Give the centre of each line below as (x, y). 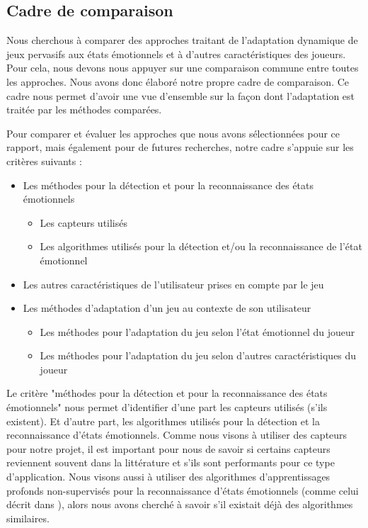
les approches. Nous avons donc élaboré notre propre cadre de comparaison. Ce (178, 81)
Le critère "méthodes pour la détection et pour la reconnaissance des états (167, 393)
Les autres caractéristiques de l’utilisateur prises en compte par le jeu (173, 284)
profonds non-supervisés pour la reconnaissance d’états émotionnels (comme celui (183, 490)
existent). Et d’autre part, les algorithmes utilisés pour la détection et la (163, 421)
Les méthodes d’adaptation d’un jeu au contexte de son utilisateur (167, 308)
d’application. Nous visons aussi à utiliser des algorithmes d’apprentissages (168, 477)
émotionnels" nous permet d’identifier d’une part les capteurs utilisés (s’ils (167, 407)
